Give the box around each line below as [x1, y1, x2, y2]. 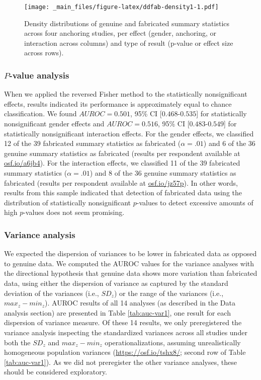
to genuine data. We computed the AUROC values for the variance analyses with [4, 258, 254, 268]
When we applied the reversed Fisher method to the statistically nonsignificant [4, 89, 247, 99]
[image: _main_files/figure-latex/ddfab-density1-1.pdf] [24, 4, 219, 11]
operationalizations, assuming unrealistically [105, 337, 241, 347]
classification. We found [4, 108, 77, 119]
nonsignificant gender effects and [4, 118, 105, 129]
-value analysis [9, 68, 69, 81]
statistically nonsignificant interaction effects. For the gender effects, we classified [4, 128, 254, 138]
